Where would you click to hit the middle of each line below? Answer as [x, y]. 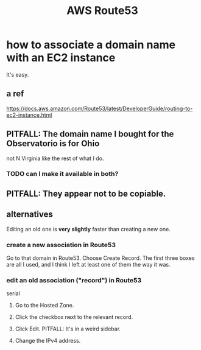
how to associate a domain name [91, 45]
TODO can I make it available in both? [62, 174]
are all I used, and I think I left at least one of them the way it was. [88, 264]
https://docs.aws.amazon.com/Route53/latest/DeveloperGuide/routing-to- [100, 108]
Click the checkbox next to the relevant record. [74, 317]
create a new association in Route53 [61, 245]
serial [13, 293]
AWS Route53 [102, 11]
